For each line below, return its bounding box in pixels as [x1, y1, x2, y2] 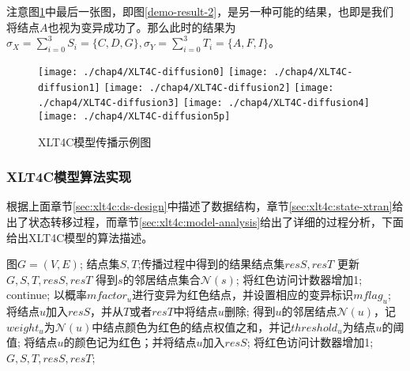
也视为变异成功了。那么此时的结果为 [47, 18, 236, 35]
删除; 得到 [224, 303, 276, 320]
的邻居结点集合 [122, 271, 201, 287]
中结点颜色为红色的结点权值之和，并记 [92, 318, 292, 335]
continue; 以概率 [6, 286, 87, 303]
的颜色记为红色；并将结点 [63, 334, 197, 350]
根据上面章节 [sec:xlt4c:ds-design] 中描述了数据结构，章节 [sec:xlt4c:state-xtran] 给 [6, 198, 404, 214]
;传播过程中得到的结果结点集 [137, 256, 285, 272]
